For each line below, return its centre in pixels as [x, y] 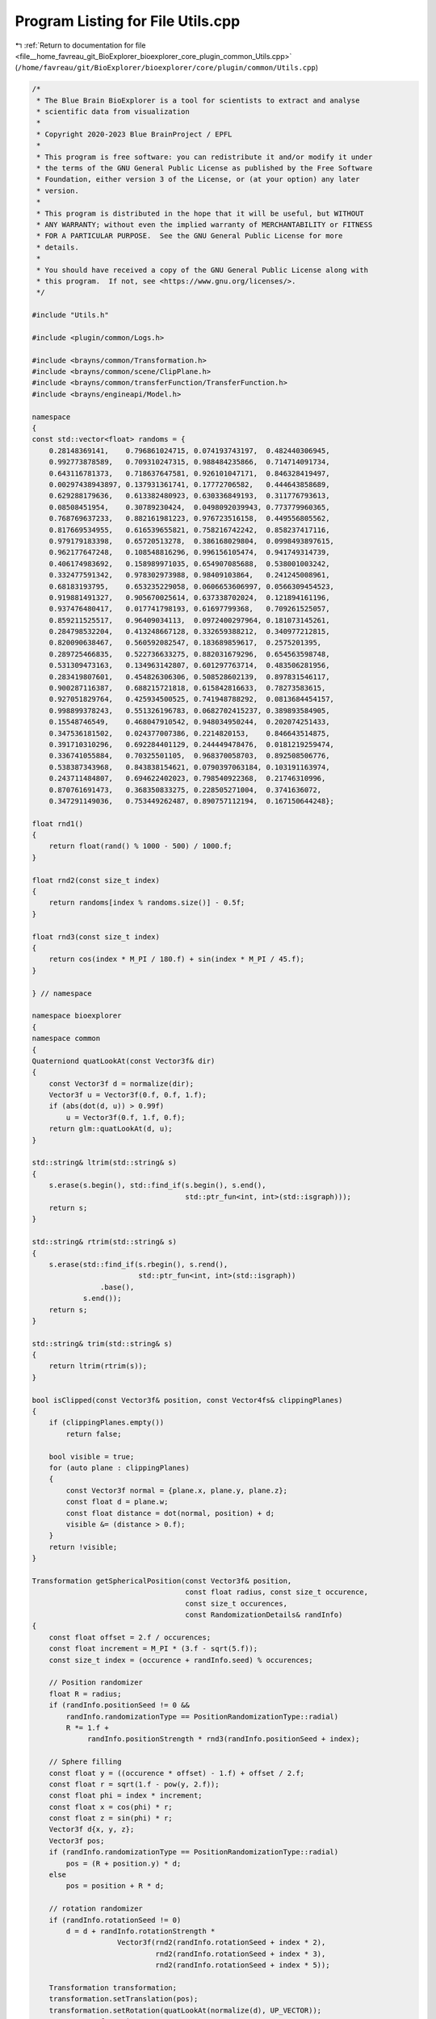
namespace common [66, 1039]
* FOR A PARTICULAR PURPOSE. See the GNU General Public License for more [190, 236]
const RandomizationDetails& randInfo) [264, 1615]
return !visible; [83, 1547]
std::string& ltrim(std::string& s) [105, 1163]
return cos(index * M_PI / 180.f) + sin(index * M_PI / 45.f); [177, 959]
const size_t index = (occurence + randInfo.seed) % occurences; [181, 1660]
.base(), [117, 1287]
